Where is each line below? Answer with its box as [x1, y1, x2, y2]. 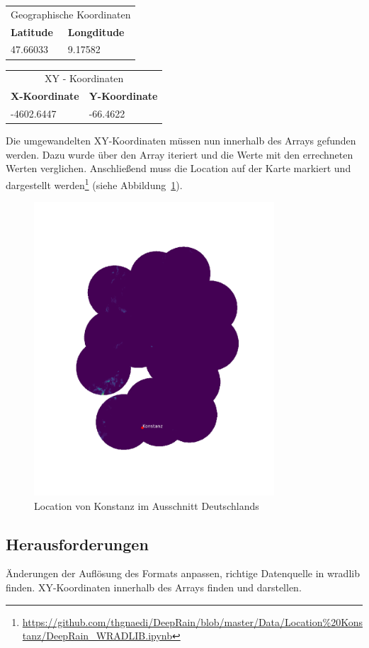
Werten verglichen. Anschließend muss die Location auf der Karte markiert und [6, 161, 351, 176]
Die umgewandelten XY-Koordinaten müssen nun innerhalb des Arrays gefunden [6, 133, 356, 148]
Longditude [67, 24, 125, 39]
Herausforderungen [6, 533, 149, 555]
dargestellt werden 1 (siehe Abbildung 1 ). [6, 175, 183, 192]
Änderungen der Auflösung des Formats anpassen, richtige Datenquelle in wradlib [6, 566, 360, 581]
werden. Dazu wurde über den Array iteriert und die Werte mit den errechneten [6, 147, 353, 161]
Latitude [11, 24, 53, 39]
